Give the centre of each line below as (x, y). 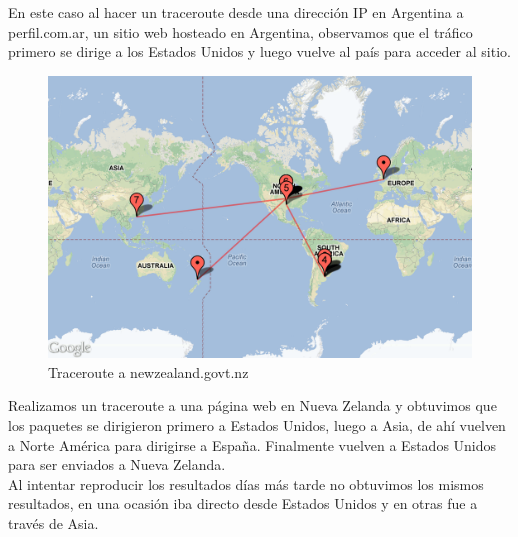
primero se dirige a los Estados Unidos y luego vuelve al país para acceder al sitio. (259, 51)
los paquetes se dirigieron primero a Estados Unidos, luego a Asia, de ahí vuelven (257, 424)
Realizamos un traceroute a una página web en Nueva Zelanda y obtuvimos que (252, 405)
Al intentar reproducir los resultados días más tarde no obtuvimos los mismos (246, 483)
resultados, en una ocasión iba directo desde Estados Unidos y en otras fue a (243, 503)
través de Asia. (53, 522)
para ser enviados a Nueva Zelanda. (117, 464)
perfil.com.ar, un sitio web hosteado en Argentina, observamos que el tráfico (240, 31)
